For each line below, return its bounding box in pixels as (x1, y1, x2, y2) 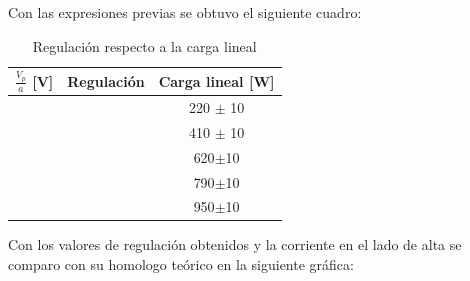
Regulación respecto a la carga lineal (32, 35, 257, 56)
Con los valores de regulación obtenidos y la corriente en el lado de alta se (8, 234, 462, 255)
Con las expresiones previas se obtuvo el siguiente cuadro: (8, 2, 362, 22)
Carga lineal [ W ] (158, 70, 275, 91)
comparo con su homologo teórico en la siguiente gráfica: (8, 254, 354, 275)
